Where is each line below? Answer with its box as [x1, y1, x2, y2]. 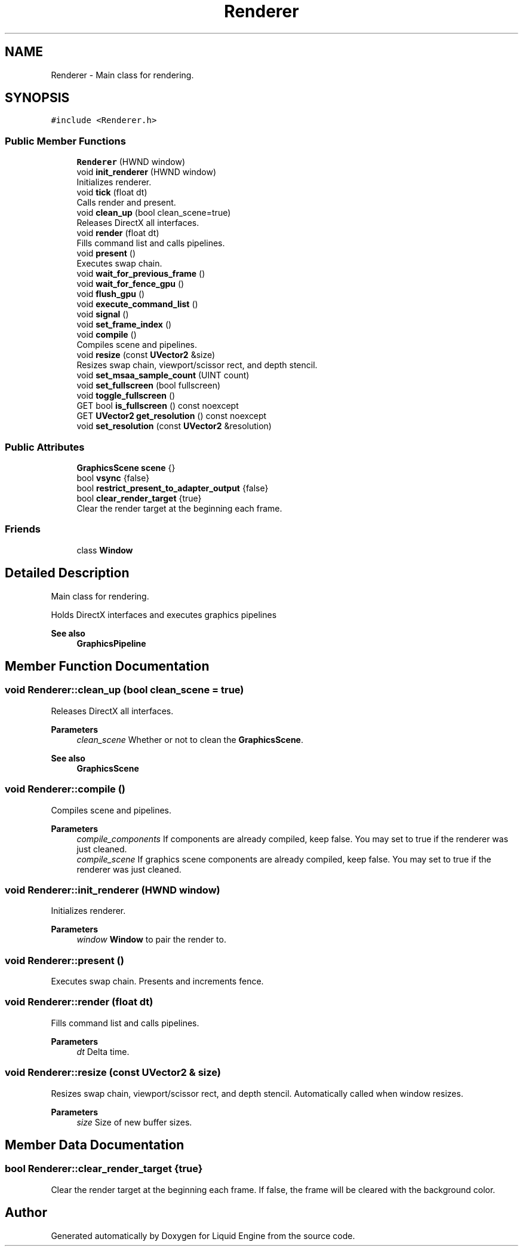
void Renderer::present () [5, 954, 124, 966]
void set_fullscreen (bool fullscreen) [76, 380, 221, 391]
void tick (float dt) [76, 187, 147, 198]
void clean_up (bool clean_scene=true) [76, 207, 231, 218]
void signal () [76, 309, 129, 320]
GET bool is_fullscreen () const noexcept [76, 400, 239, 411]
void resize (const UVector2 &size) [76, 350, 216, 360]
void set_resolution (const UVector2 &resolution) [76, 421, 272, 432]
